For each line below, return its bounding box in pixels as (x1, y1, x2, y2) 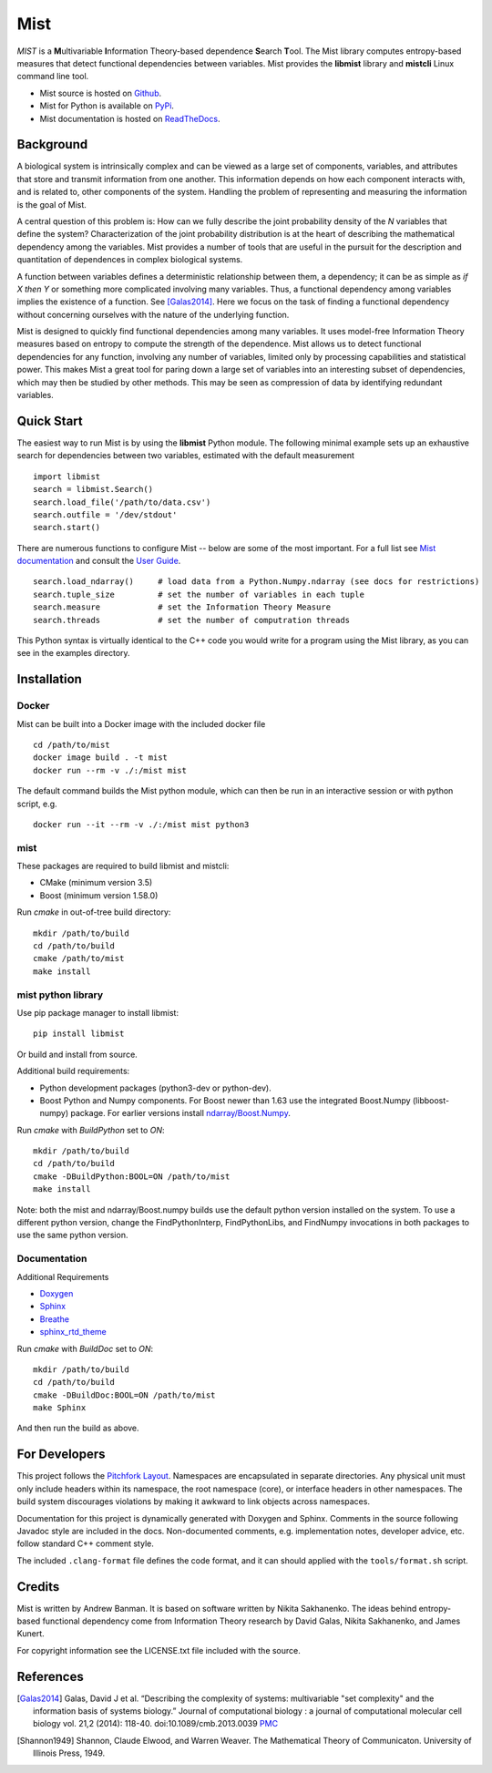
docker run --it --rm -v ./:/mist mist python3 (33, 819, 250, 829)
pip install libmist (33, 1029, 125, 1039)
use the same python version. (16, 1230, 128, 1241)
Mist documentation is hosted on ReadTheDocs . (39, 113, 220, 124)
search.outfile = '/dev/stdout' (33, 509, 178, 519)
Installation (16, 671, 82, 687)
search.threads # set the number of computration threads (33, 615, 351, 625)
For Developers (16, 1447, 106, 1462)
